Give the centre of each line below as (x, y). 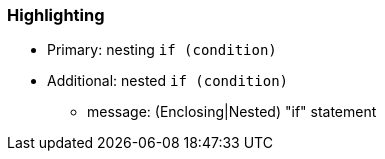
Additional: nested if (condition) (168, 81)
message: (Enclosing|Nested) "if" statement (232, 112)
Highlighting (56, 15)
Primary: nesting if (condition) (162, 50)
